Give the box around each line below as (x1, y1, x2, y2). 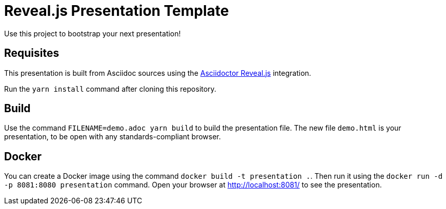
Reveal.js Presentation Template (4, 2, 229, 19)
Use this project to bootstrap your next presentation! (4, 29, 181, 38)
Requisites (4, 47, 59, 60)
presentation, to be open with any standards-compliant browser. (4, 132, 221, 141)
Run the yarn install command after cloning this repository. (4, 84, 216, 93)
